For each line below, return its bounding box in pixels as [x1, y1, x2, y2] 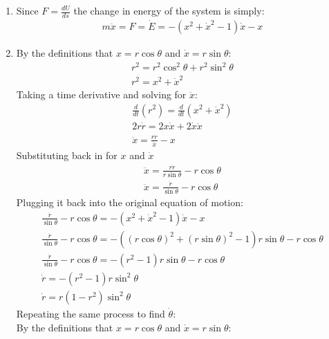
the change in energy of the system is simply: [73, 3, 265, 17]
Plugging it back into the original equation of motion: [16, 195, 243, 210]
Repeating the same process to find [16, 306, 165, 320]
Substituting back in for [16, 147, 117, 162]
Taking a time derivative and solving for [16, 86, 187, 101]
